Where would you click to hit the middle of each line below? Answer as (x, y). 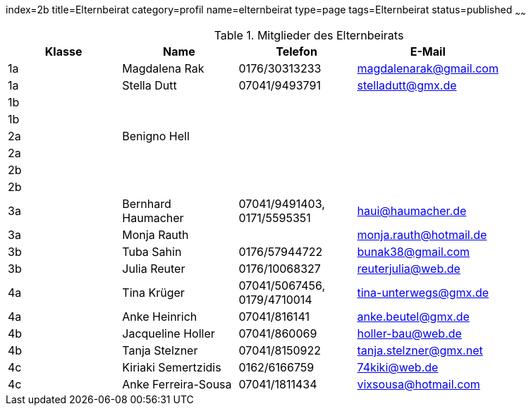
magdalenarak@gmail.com (428, 68)
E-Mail (428, 51)
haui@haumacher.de (412, 210)
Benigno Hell (156, 136)
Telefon (297, 51)
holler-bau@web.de (409, 333)
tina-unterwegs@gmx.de (423, 292)
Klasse (63, 51)
